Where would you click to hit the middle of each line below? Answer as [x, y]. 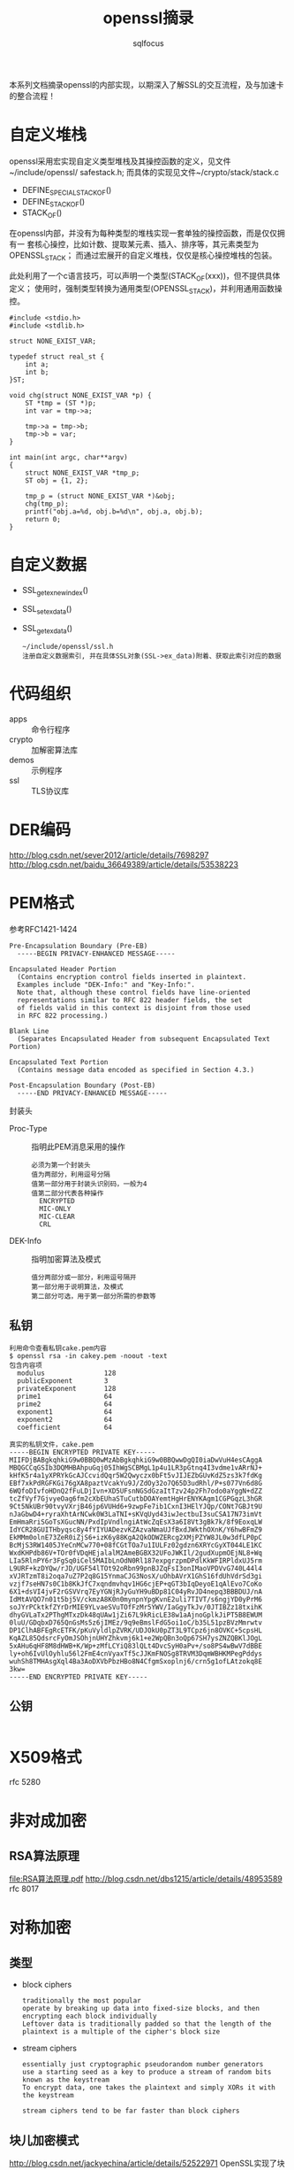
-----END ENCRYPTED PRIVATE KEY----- [79, 1677]
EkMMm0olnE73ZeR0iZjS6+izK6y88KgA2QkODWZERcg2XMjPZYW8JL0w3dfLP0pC [136, 1537]
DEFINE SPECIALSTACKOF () [67, 191]
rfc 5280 [25, 1782]
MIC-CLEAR [57, 1216]
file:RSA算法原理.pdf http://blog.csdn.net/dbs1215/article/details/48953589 [146, 1879]
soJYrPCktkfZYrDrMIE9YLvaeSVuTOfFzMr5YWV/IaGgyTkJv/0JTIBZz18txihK [136, 1607]
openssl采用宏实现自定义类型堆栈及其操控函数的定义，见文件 [120, 161]
